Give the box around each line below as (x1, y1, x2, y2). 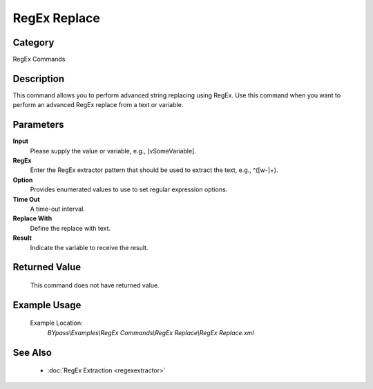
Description (12, 73, 65, 84)
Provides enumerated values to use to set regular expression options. (30, 185, 228, 193)
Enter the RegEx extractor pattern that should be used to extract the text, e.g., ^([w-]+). (30, 166, 278, 174)
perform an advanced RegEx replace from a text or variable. (12, 101, 184, 109)
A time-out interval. (30, 205, 86, 213)
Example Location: (30, 319, 83, 328)
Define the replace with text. (30, 224, 111, 232)
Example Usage (12, 299, 82, 311)
